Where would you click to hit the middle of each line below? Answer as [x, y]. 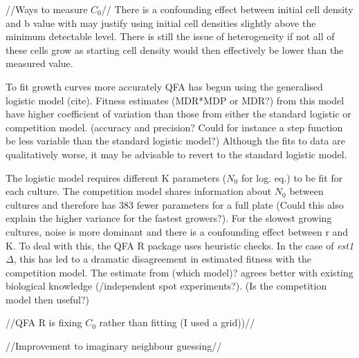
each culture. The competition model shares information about [139, 191]
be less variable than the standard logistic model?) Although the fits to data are [175, 141]
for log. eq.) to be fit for [292, 177]
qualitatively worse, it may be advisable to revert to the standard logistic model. [176, 154]
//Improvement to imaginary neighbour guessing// [114, 346]
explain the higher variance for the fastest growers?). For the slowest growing [169, 218]
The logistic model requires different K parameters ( [116, 177]
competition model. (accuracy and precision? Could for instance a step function [174, 127]
